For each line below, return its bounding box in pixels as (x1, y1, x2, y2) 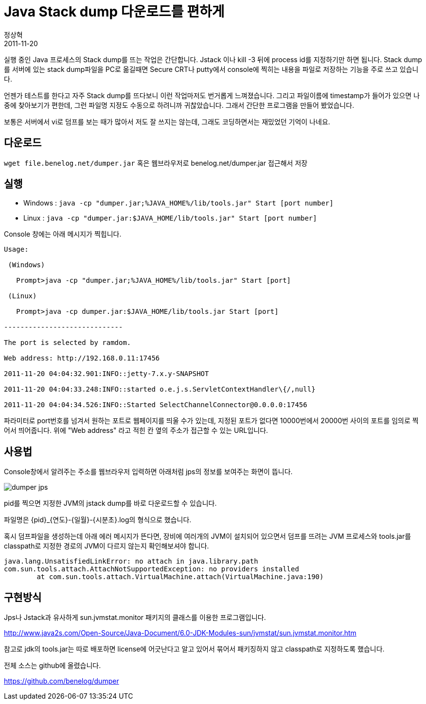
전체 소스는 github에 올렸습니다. (4, 661, 101, 670)
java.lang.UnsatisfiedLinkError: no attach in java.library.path (4, 557, 258, 566)
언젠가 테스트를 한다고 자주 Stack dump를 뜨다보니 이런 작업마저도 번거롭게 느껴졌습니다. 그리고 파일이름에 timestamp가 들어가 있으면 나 (4, 91, 420, 100)
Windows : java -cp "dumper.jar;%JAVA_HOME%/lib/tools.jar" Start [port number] (23, 199, 334, 207)
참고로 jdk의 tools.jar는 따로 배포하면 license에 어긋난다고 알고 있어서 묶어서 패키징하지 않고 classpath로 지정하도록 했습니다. (4, 645, 385, 653)
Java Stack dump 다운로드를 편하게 (4, 3, 225, 20)
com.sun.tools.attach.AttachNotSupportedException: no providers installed (4, 565, 299, 573)
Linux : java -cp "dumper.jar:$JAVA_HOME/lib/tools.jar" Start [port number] (23, 214, 317, 223)
